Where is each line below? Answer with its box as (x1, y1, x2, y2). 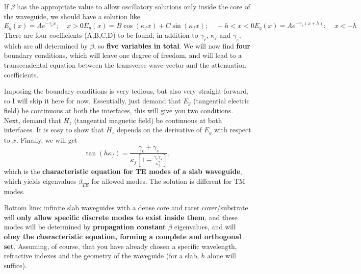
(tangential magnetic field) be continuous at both (74, 115, 222, 125)
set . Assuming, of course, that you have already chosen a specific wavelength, (4, 241, 237, 251)
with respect (214, 125, 251, 135)
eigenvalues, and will (174, 222, 236, 232)
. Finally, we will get (16, 134, 77, 145)
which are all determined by (4, 40, 88, 50)
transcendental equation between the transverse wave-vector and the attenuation (4, 60, 246, 70)
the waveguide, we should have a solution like (4, 11, 140, 21)
